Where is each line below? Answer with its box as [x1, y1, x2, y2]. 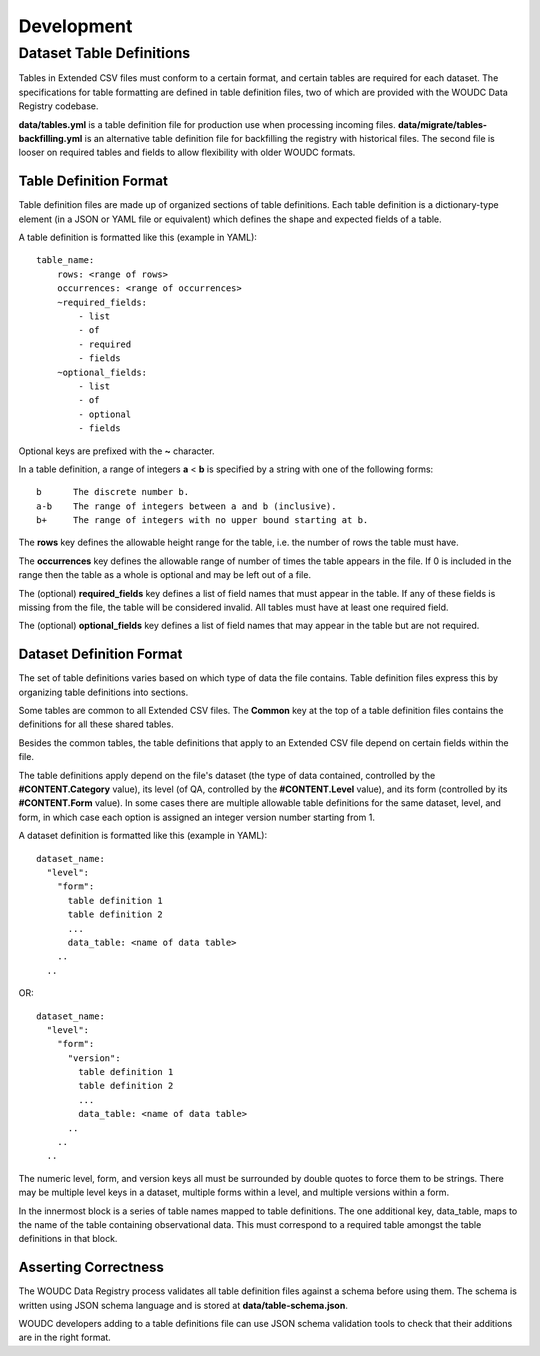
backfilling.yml [18, 132, 83, 144]
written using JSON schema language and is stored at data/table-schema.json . [18, 1299, 349, 1311]
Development [18, 15, 133, 37]
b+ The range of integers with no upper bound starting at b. [36, 515, 369, 526]
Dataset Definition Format [18, 646, 183, 663]
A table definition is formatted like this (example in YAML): [18, 231, 257, 244]
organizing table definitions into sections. [18, 686, 189, 698]
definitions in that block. [18, 1233, 118, 1245]
